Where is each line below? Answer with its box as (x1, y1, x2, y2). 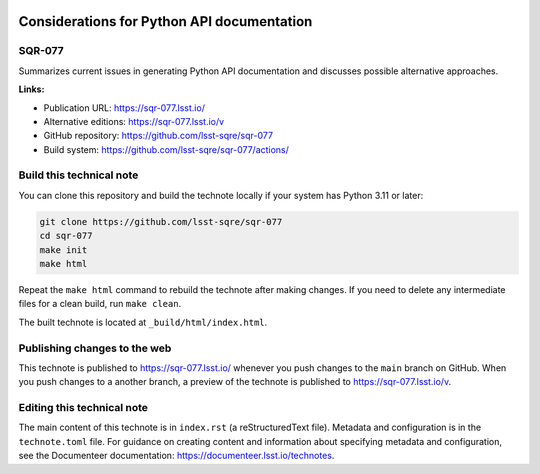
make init (39, 244, 88, 255)
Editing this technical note (18, 401, 149, 415)
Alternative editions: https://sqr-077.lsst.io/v (43, 115, 225, 127)
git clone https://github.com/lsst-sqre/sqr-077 (39, 216, 283, 227)
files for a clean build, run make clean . (18, 298, 182, 310)
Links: (18, 83, 45, 95)
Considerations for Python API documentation (18, 13, 313, 30)
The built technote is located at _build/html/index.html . (18, 316, 268, 328)
